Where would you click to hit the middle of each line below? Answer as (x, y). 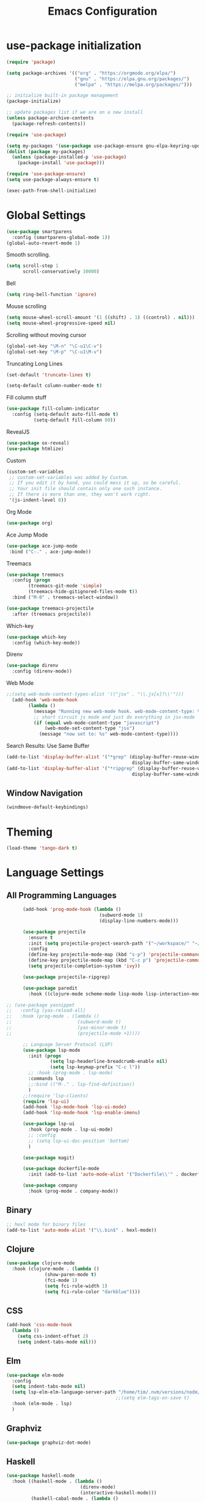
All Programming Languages (62, 895)
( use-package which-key (37, 637)
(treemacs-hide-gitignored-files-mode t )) (83, 592)
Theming (30, 832)
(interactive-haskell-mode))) (118, 1493)
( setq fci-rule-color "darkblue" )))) (92, 1292)
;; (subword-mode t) (64, 1022)
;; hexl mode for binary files (46, 1224)
